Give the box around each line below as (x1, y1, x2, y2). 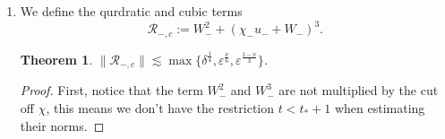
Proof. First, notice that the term (20, 81, 203, 100)
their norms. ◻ (20, 116, 105, 135)
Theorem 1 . (20, 49, 93, 68)
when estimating (334, 98, 425, 117)
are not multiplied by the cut (278, 81, 439, 100)
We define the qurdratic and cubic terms (20, 2, 243, 20)
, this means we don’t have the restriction (46, 98, 275, 117)
